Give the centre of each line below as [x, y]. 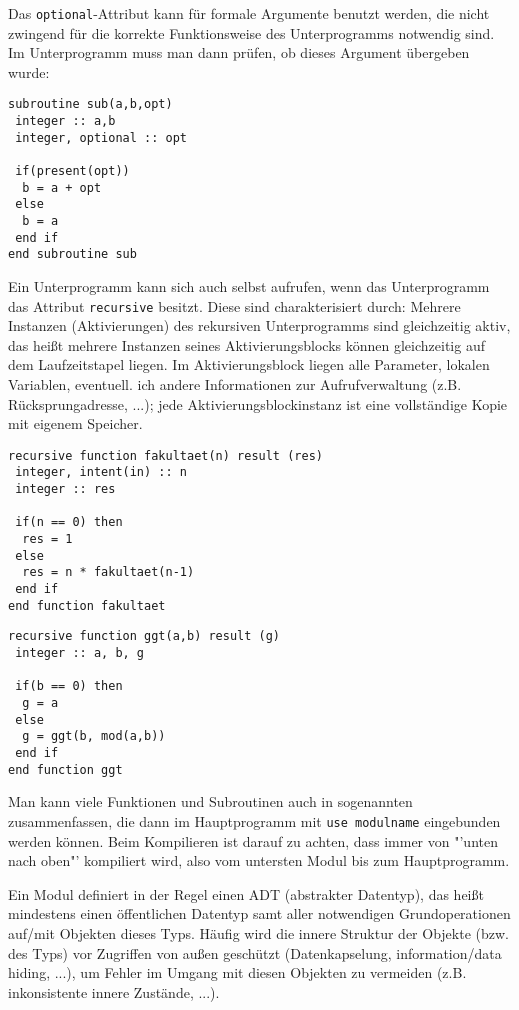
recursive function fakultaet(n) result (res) [165, 455]
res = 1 [47, 539]
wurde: [29, 71]
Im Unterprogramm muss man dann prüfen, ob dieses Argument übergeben [239, 52]
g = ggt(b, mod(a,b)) [94, 736]
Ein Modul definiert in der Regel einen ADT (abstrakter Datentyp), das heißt [246, 893]
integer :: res [65, 489]
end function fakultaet [87, 605]
